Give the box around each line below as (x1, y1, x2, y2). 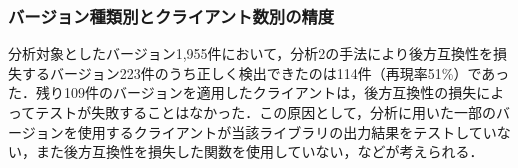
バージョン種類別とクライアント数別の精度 (8, 3, 335, 28)
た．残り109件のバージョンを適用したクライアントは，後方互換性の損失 (8, 82, 477, 103)
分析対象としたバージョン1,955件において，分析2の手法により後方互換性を (8, 43, 493, 64)
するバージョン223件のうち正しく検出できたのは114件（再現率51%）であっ (21, 62, 510, 83)
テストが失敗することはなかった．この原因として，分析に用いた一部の (35, 102, 496, 122)
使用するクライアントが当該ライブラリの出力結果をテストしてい (77, 121, 497, 142)
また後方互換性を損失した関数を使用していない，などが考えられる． (35, 141, 484, 162)
